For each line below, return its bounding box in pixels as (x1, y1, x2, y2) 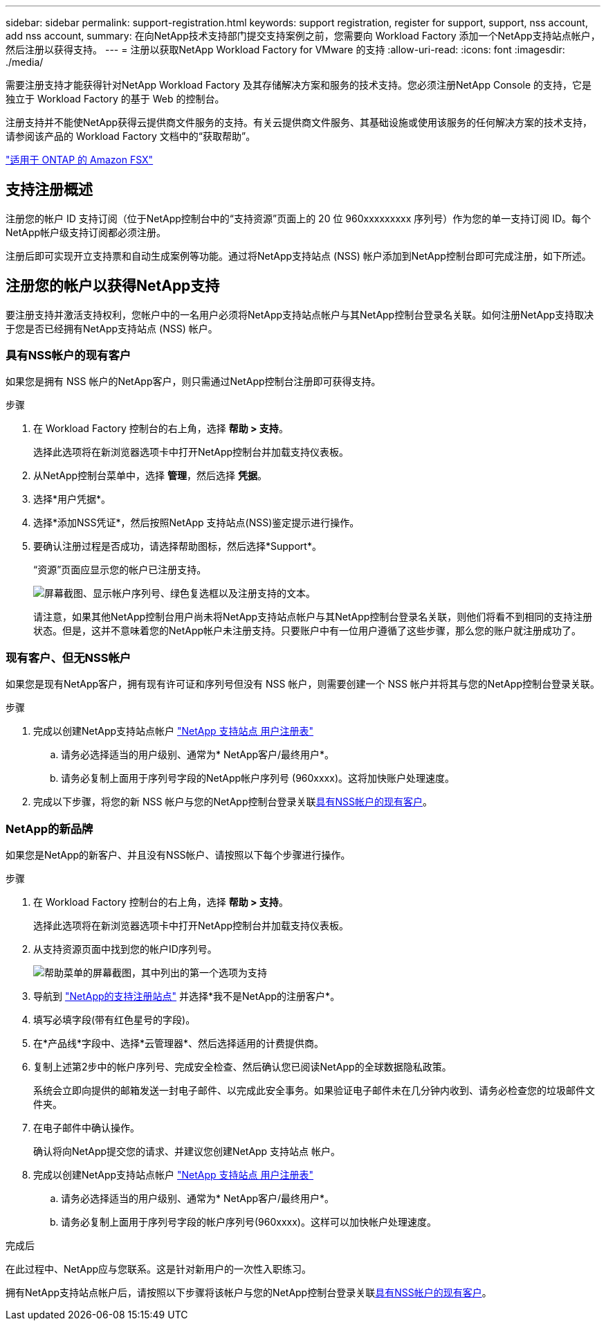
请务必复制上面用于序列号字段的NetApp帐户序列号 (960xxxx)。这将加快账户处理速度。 (61, 772, 455, 785)
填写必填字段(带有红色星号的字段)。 (33, 1013, 196, 1025)
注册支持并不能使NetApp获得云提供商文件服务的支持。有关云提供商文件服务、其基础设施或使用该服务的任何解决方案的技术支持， (6, 116, 593, 128)
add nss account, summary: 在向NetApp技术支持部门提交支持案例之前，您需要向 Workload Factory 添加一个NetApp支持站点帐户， (6, 30, 600, 42)
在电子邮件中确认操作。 (33, 1121, 140, 1134)
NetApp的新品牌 (6, 821, 93, 836)
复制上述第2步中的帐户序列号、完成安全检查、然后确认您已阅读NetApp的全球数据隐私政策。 (33, 1060, 452, 1073)
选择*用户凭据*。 (33, 493, 111, 505)
